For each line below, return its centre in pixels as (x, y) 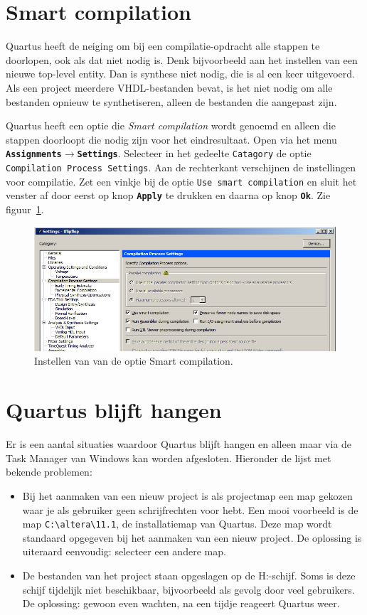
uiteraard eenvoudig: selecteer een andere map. (124, 551)
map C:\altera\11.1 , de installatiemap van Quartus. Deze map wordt (177, 524)
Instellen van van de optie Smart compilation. (134, 361)
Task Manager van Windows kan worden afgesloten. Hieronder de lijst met (169, 458)
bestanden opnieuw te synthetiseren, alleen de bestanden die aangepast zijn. (171, 101)
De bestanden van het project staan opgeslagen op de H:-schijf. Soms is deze (189, 575)
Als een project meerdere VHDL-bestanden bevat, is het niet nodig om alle (169, 87)
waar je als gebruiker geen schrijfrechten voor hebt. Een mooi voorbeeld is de (190, 509)
